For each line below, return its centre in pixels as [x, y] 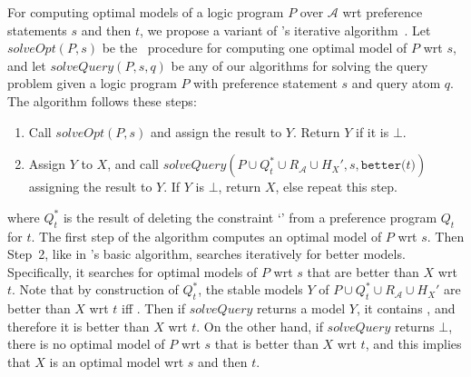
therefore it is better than [78, 326]
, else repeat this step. [336, 187]
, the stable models [250, 289]
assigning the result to [90, 187]
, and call [133, 164]
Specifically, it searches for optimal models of [132, 271]
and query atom [396, 83]
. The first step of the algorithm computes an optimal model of [206, 236]
